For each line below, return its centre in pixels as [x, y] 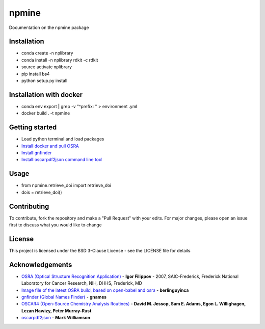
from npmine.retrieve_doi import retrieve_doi [66, 185]
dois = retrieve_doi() [42, 192]
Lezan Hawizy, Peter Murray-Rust [56, 311]
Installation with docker [46, 95]
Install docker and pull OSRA [50, 146]
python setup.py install [44, 81]
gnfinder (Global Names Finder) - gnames [64, 297]
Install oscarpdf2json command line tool [62, 160]
